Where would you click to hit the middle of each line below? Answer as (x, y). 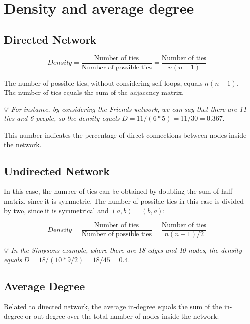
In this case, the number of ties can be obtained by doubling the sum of (112, 191)
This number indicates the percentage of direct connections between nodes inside (125, 135)
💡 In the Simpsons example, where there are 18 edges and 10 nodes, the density (123, 250)
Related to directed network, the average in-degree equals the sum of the (113, 306)
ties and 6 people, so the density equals (62, 118)
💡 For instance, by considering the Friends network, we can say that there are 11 (125, 108)
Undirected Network (57, 171)
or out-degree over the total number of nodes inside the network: (122, 316)
